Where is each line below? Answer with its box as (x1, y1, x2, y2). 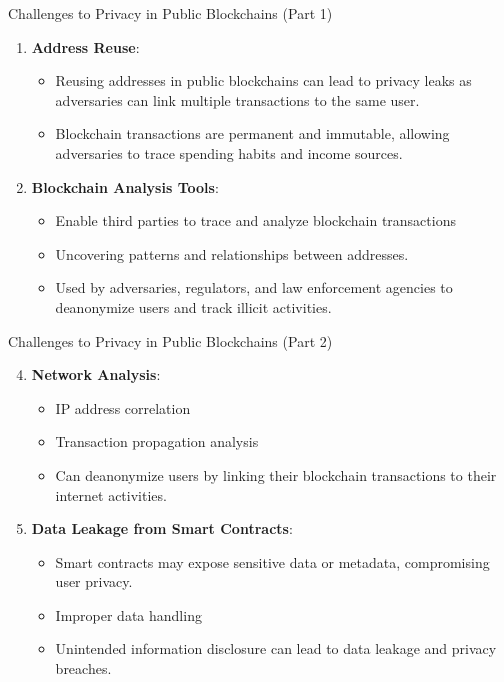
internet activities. (55, 484, 167, 505)
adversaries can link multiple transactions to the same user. (55, 89, 420, 110)
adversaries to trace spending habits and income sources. (55, 142, 403, 163)
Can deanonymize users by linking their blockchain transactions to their (55, 464, 497, 485)
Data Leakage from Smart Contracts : (31, 518, 293, 539)
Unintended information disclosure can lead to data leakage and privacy (55, 638, 497, 659)
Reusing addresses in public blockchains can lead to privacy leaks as (55, 70, 472, 91)
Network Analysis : (31, 364, 161, 385)
